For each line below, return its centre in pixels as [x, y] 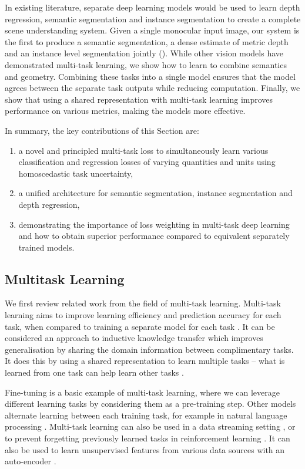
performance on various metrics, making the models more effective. [125, 111]
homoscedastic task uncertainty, [76, 173]
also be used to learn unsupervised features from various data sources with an [145, 449]
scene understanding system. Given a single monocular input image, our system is [152, 30]
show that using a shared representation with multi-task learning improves [139, 99]
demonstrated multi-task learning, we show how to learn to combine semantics [146, 64]
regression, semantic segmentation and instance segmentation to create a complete [153, 18]
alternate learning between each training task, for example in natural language [146, 415]
